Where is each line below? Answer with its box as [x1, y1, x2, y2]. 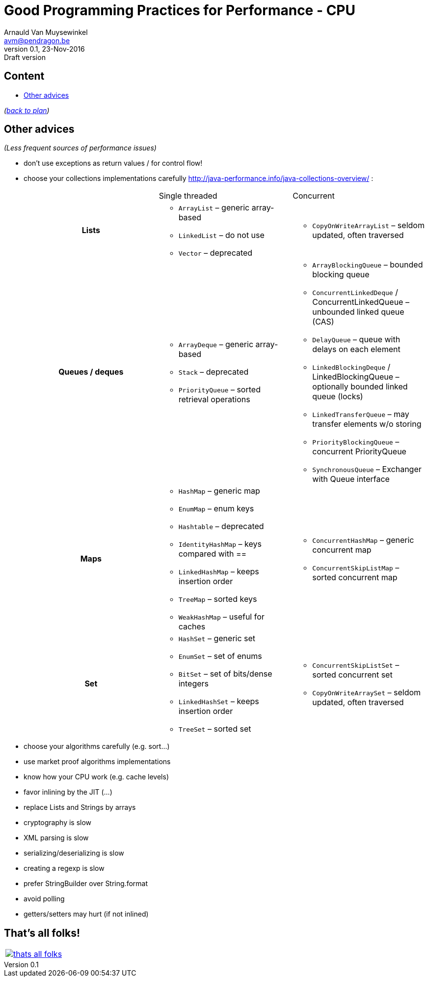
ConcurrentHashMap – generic [312, 535, 414, 545]
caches [178, 622, 206, 632]
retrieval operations [178, 394, 250, 405]
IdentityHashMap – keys [178, 539, 262, 549]
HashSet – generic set [178, 633, 256, 644]
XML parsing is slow [24, 833, 89, 842]
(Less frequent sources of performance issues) [4, 144, 157, 152]
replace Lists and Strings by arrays [24, 803, 136, 812]
